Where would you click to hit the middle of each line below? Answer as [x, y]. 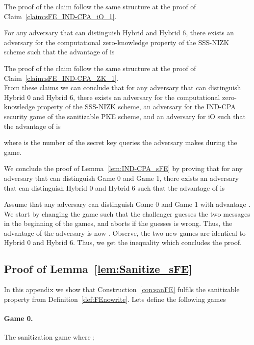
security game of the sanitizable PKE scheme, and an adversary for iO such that [125, 116]
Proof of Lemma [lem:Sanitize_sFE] [98, 269]
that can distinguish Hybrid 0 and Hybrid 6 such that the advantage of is [114, 187]
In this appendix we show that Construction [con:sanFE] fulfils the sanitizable [122, 289]
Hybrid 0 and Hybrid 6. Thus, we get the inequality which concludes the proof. [123, 242]
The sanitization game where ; [50, 337]
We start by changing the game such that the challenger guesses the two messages [127, 213]
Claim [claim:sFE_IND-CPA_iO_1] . [60, 16]
